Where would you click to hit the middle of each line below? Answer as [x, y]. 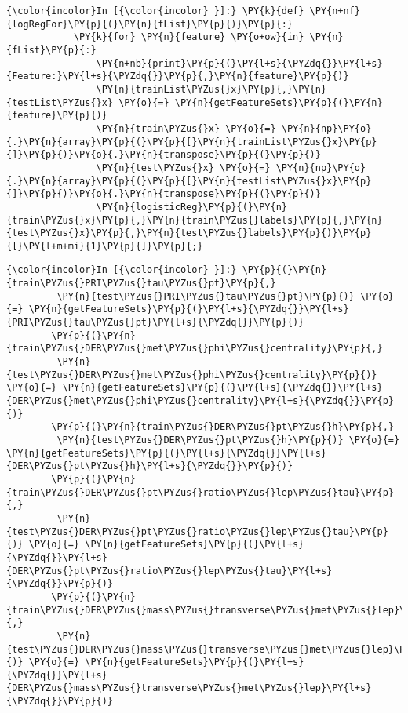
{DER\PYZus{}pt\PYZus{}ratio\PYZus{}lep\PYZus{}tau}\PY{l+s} [169, 571]
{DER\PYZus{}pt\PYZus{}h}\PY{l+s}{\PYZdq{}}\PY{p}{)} [150, 466]
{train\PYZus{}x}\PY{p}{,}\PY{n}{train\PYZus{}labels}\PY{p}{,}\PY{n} [195, 220]
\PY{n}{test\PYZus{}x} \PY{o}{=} [183, 167]
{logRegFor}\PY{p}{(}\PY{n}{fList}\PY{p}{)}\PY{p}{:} [150, 24]
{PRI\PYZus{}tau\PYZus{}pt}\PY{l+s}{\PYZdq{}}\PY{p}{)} [155, 323]
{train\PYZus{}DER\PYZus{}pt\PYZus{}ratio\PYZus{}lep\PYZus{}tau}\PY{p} [200, 492]
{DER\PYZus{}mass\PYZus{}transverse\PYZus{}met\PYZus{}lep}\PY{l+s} [189, 688]
